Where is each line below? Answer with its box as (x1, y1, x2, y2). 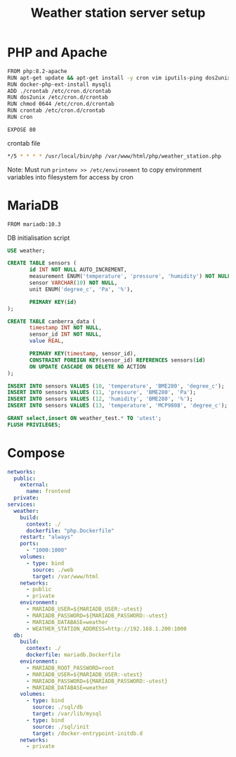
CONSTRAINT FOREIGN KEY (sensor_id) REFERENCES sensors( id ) (29, 357, 206, 364)
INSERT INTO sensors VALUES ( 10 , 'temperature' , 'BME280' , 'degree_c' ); (7, 382, 225, 390)
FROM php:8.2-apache (7, 68, 68, 75)
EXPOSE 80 (7, 126, 37, 133)
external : (20, 481, 49, 488)
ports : (20, 540, 39, 547)
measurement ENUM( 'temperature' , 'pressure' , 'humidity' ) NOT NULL (29, 273, 231, 280)
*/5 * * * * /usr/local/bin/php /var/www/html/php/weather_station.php (7, 153, 221, 160)
